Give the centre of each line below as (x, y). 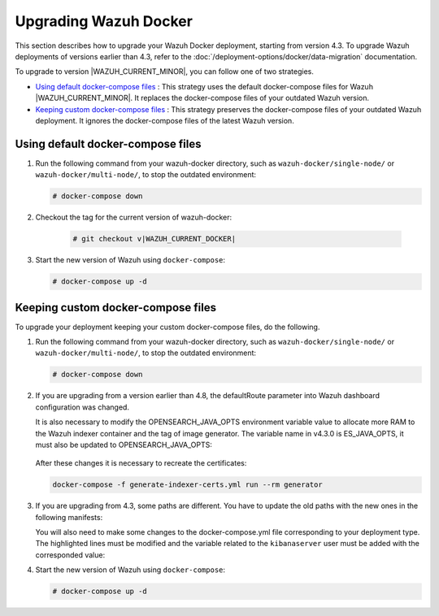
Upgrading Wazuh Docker (104, 21)
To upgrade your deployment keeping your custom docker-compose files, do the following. (167, 327)
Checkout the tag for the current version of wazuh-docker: (134, 217)
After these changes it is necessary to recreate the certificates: (141, 463)
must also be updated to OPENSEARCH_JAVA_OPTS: (124, 445)
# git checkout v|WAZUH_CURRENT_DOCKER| (154, 239)
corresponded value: (70, 555)
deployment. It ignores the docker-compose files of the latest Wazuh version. (165, 120)
